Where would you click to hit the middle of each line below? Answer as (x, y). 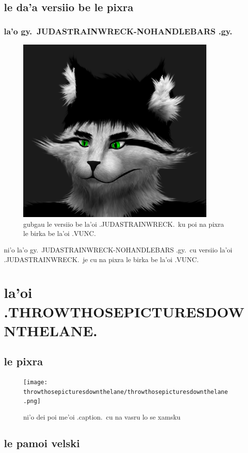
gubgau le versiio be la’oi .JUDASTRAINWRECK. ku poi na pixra (124, 224)
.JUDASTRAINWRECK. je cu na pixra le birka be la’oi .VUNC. (101, 259)
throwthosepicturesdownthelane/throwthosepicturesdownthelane (126, 392)
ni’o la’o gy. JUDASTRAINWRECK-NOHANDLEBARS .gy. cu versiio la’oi (118, 249)
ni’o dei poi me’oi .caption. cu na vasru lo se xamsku (102, 417)
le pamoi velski (42, 443)
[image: (36, 383)
